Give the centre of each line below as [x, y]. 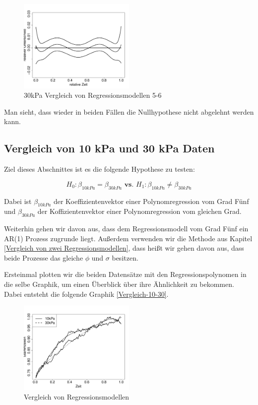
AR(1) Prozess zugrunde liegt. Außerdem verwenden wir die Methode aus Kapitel [128, 238]
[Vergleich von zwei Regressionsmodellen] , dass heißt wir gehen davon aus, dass [124, 248]
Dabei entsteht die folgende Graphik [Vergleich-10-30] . [86, 294]
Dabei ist [18, 201]
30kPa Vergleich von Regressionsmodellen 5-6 [93, 95]
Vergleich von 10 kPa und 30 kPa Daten [109, 148]
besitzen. [125, 257]
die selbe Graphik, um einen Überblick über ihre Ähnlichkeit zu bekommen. [119, 284]
